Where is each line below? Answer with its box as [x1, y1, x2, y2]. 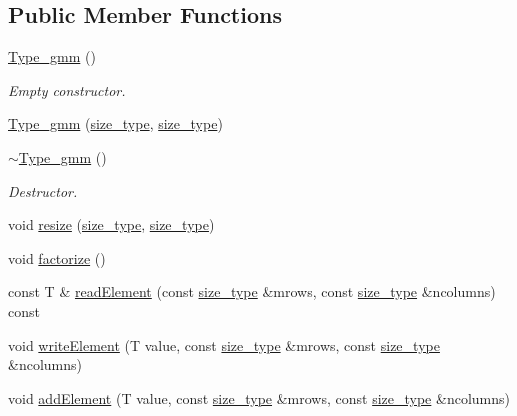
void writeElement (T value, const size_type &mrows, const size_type [8, 334, 440, 355]
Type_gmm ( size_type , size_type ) [8, 113, 223, 134]
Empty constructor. [8, 79, 126, 100]
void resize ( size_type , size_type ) [8, 214, 215, 235]
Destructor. [8, 180, 78, 201]
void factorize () [8, 247, 106, 268]
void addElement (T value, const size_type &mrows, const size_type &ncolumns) [8, 387, 510, 408]
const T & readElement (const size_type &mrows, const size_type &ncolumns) [8, 281, 496, 302]
